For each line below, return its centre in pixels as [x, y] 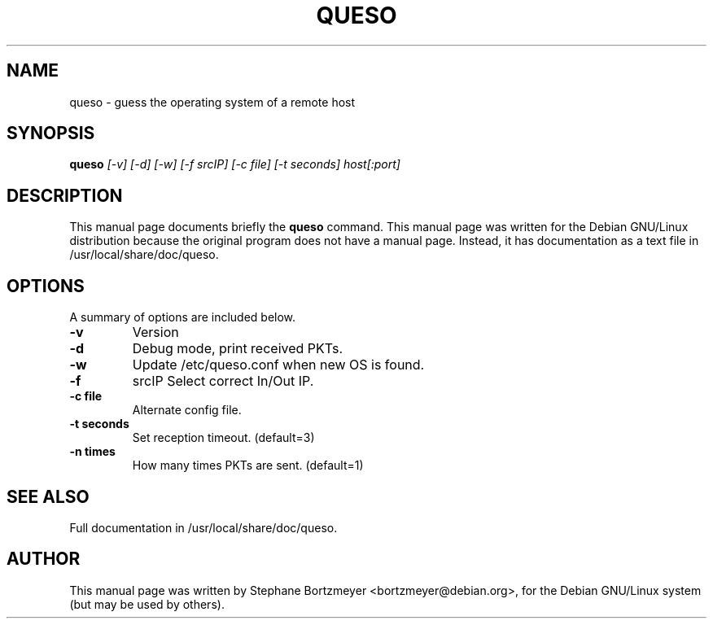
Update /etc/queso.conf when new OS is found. [278, 365]
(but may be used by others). [147, 604]
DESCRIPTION [65, 195]
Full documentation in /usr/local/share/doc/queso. [203, 527]
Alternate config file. [187, 410]
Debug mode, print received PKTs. [238, 349]
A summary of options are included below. [183, 317]
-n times [92, 452]
